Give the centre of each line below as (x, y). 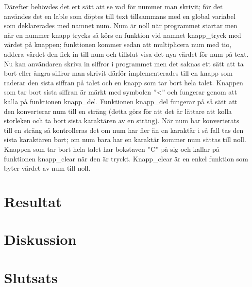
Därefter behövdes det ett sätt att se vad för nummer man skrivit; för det (113, 6)
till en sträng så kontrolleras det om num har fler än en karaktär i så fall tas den (124, 130)
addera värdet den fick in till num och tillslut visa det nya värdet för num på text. (126, 54)
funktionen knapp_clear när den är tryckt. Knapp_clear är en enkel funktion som (126, 158)
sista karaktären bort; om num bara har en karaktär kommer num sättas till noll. (125, 139)
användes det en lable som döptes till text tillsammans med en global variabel (120, 16)
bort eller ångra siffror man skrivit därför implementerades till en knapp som (118, 73)
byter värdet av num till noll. (47, 168)
